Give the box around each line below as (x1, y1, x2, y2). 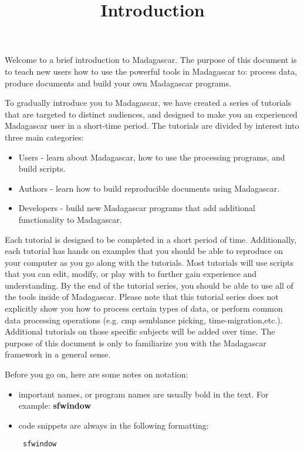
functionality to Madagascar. (18, 213, 122, 225)
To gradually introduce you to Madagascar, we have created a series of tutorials (5, 96, 292, 109)
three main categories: (5, 131, 84, 143)
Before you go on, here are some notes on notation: (5, 368, 188, 380)
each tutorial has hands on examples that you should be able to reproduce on (5, 245, 283, 257)
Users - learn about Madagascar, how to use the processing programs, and (18, 151, 285, 163)
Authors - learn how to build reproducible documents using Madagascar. (18, 182, 280, 194)
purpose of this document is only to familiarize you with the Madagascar (5, 336, 266, 349)
